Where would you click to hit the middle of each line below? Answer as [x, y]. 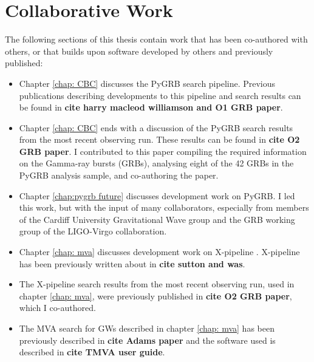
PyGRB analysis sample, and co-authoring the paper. [119, 175]
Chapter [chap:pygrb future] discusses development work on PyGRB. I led [157, 195]
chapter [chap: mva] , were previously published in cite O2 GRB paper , [155, 295]
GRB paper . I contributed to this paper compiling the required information [163, 151]
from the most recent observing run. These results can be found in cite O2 [159, 139]
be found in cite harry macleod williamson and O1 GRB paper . [151, 107]
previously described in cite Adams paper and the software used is [147, 340]
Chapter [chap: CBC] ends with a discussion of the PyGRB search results [156, 127]
